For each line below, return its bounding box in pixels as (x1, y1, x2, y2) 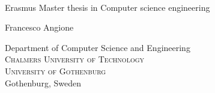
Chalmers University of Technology (5, 53, 145, 65)
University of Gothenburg (5, 64, 106, 77)
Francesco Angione (5, 21, 74, 34)
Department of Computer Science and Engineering (5, 41, 190, 53)
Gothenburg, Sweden (5, 76, 81, 89)
